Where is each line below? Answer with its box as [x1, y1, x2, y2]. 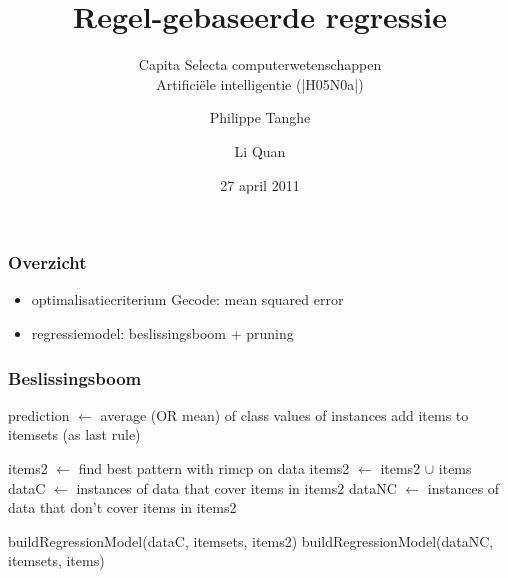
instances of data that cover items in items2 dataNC [76, 477, 397, 498]
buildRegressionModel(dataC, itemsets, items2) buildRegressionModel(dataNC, [8, 530, 494, 551]
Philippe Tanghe [209, 107, 311, 128]
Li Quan [234, 140, 286, 161]
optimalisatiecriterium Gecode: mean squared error [31, 289, 344, 310]
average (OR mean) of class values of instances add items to [100, 404, 469, 425]
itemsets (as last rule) [8, 424, 141, 445]
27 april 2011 [220, 174, 300, 195]
